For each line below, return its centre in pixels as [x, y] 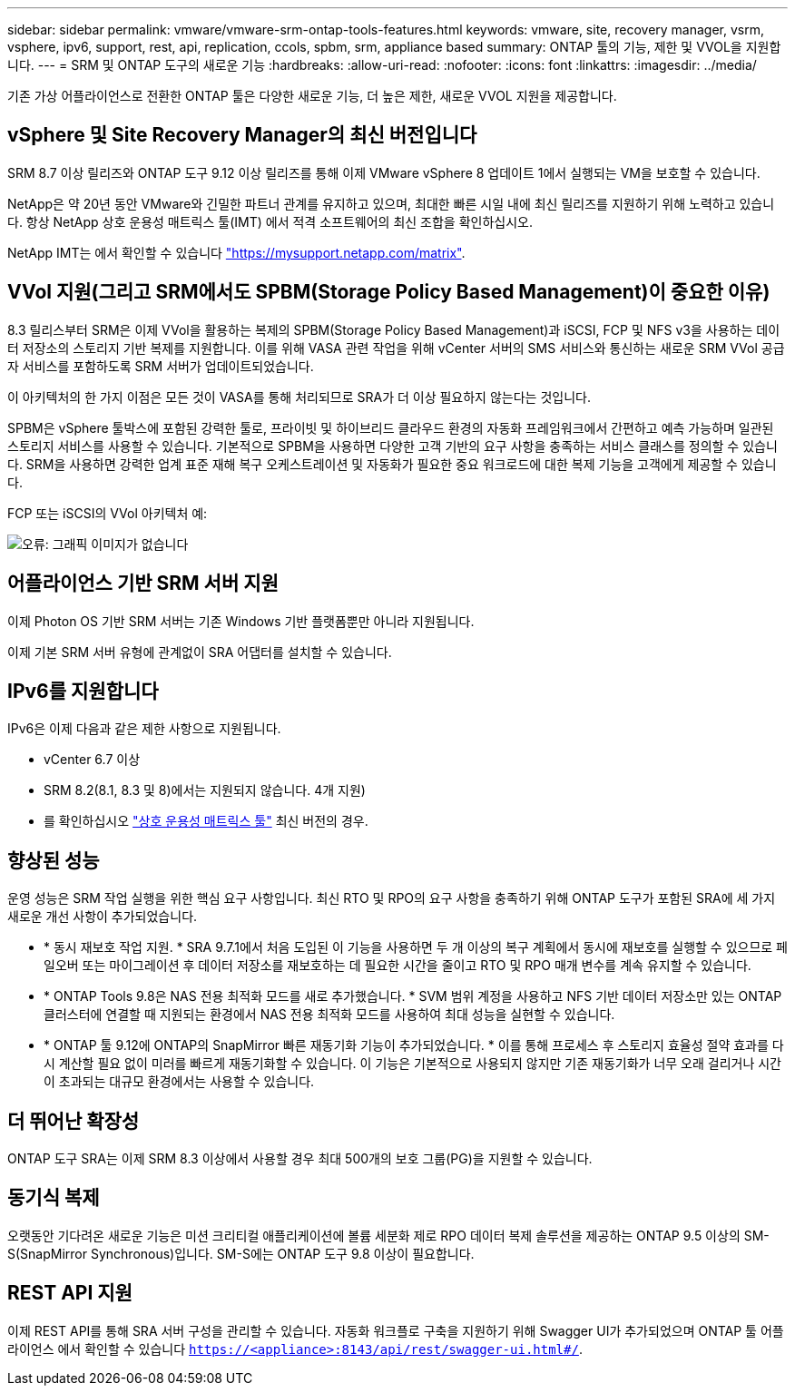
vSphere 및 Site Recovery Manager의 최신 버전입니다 [242, 135]
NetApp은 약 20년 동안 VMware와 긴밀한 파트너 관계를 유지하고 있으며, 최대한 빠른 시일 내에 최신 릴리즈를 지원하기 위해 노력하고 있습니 [391, 203]
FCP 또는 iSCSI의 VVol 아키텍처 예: [108, 513]
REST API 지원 [70, 1293]
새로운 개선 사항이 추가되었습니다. [103, 917]
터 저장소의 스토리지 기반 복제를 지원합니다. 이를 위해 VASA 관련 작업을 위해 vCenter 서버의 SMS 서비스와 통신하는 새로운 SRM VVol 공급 [396, 348]
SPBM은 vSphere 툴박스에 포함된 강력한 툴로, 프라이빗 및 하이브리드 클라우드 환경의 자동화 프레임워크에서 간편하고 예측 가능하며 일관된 [391, 427]
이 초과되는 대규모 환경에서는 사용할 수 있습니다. [179, 1082]
